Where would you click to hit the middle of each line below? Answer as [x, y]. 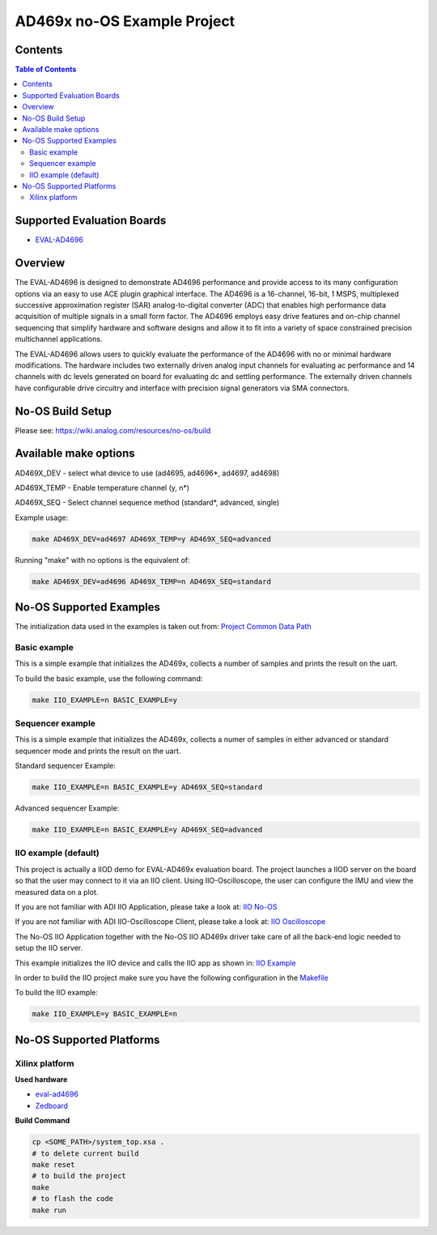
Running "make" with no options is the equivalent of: [102, 560]
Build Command [42, 1121]
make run [49, 1210]
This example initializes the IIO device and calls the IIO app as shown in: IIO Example [155, 963]
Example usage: [42, 517]
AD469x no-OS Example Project [125, 21]
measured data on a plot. [57, 892]
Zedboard [52, 1105]
